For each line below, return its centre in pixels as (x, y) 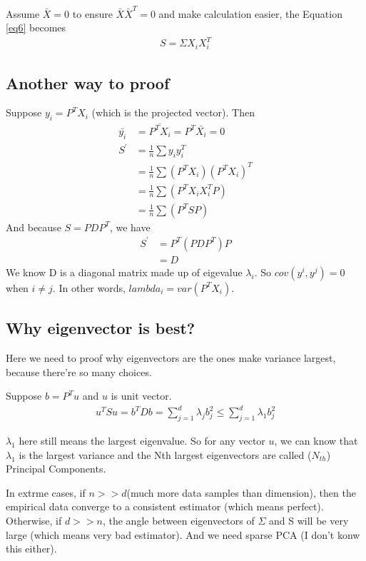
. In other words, (89, 287)
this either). (31, 549)
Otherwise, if (34, 521)
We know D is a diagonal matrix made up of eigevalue (124, 272)
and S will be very (309, 521)
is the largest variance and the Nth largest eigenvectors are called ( (165, 454)
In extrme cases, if (46, 492)
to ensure (92, 13)
